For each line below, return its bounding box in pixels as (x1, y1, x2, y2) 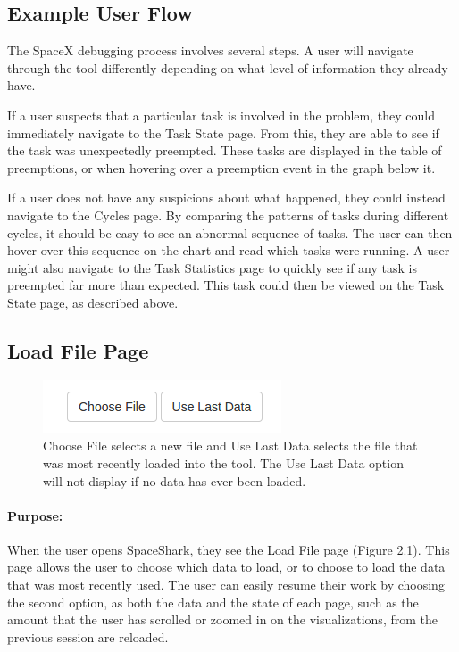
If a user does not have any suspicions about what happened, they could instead (7, 188, 446, 207)
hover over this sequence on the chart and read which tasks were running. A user (7, 241, 450, 260)
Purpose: (7, 506, 63, 524)
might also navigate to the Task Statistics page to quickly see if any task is (7, 258, 417, 276)
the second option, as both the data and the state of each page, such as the (7, 592, 419, 611)
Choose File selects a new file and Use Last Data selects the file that (43, 436, 418, 455)
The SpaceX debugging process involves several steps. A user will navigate (7, 41, 413, 60)
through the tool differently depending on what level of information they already (7, 58, 448, 77)
